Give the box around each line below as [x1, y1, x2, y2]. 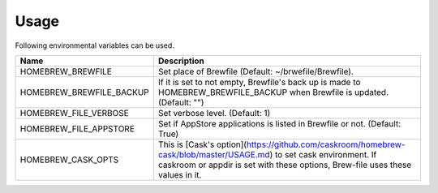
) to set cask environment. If [269, 148, 377, 160]
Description [158, 55, 204, 66]
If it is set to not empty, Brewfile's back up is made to [158, 76, 361, 88]
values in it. [158, 169, 202, 180]
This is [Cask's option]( [158, 139, 247, 150]
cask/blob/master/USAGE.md [158, 148, 271, 160]
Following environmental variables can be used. [15, 41, 174, 50]
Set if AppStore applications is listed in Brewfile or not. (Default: [158, 118, 401, 129]
